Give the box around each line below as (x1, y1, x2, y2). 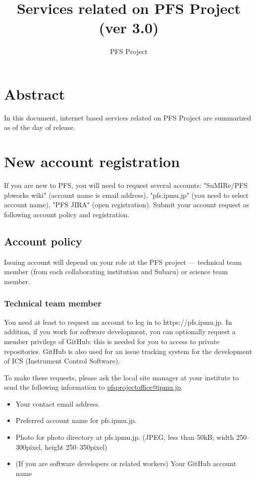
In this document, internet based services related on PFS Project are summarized (4, 112, 251, 122)
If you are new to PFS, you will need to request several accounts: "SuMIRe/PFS (4, 180, 248, 190)
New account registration (4, 151, 180, 172)
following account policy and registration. (4, 209, 130, 219)
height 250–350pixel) (45, 441, 107, 452)
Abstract (4, 83, 65, 104)
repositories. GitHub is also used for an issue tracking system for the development (4, 346, 253, 356)
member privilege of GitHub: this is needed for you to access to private (4, 336, 219, 346)
